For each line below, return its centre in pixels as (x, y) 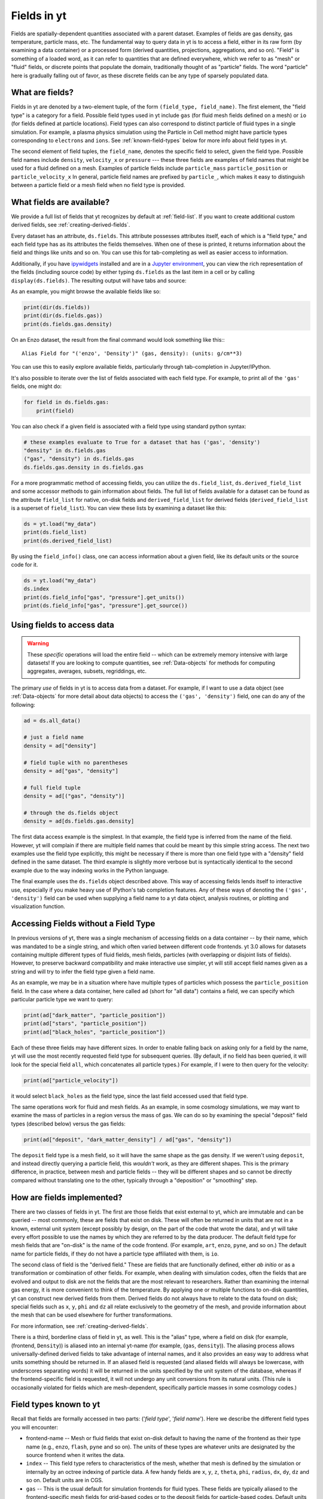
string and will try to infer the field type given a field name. (83, 971)
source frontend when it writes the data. (75, 1455)
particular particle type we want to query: (62, 999)
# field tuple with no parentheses (76, 762)
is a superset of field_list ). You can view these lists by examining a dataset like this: (119, 508)
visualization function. (38, 907)
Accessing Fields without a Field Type (83, 924)
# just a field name (54, 737)
